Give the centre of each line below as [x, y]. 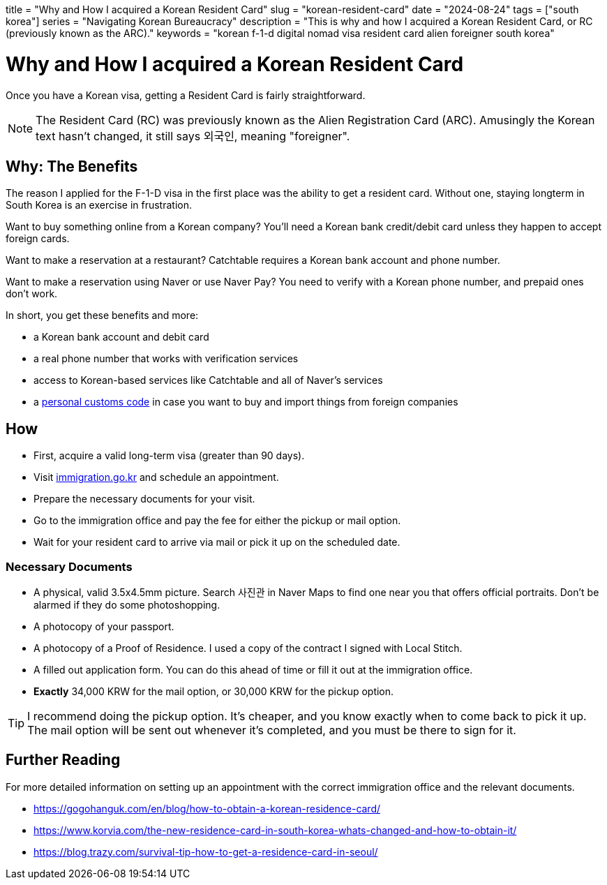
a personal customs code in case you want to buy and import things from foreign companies [246, 402]
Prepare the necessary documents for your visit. [144, 499]
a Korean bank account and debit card [121, 337]
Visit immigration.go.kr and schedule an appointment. [156, 477]
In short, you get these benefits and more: [102, 315]
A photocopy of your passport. [104, 626]
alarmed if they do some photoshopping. [127, 604]
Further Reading [63, 760]
